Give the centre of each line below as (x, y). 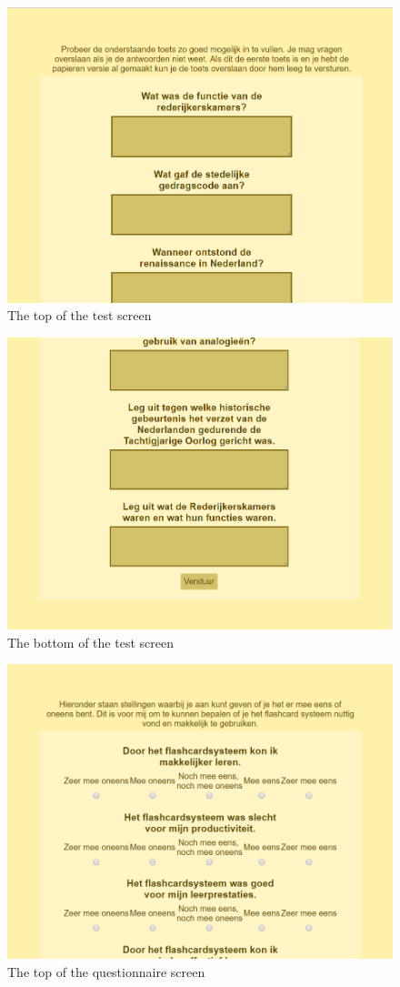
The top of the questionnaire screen (106, 971)
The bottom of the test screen (90, 642)
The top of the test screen (80, 315)
